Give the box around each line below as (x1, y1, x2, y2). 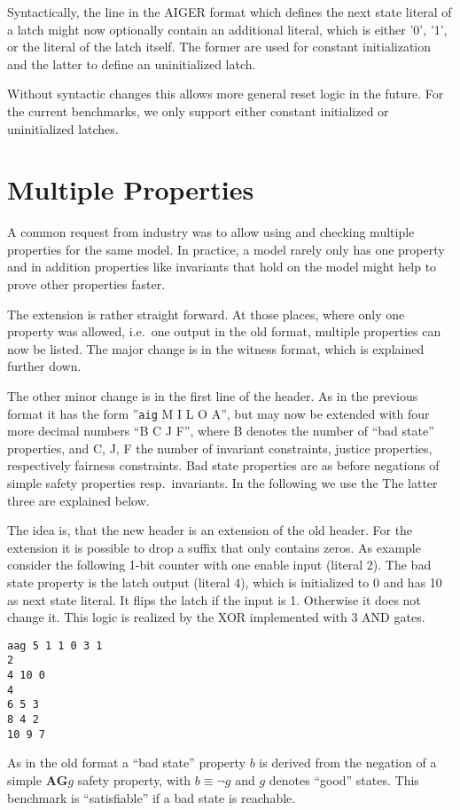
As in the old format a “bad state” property (7, 753, 246, 772)
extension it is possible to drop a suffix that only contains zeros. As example (7, 538, 421, 556)
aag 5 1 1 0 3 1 (7, 639, 103, 652)
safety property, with (77, 771, 191, 789)
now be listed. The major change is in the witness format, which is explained (7, 339, 425, 358)
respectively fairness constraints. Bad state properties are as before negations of (7, 456, 440, 475)
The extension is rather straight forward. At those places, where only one (7, 304, 405, 323)
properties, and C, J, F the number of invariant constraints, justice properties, (7, 438, 433, 457)
